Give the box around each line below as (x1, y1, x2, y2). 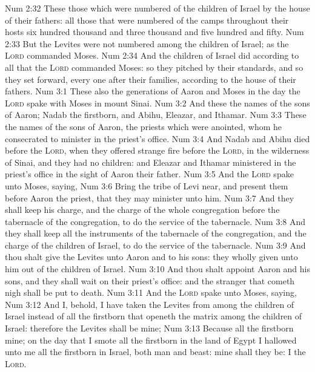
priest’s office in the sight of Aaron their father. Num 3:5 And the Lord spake (5, 168, 294, 180)
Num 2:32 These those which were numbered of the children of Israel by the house (5, 2, 310, 14)
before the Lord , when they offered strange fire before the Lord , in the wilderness (5, 144, 310, 157)
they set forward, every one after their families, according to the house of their (5, 73, 296, 85)
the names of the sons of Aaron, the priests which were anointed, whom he (5, 120, 282, 132)
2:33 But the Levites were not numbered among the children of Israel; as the (5, 37, 289, 50)
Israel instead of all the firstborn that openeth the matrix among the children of (5, 310, 302, 322)
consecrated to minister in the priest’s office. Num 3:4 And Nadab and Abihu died (5, 132, 310, 145)
